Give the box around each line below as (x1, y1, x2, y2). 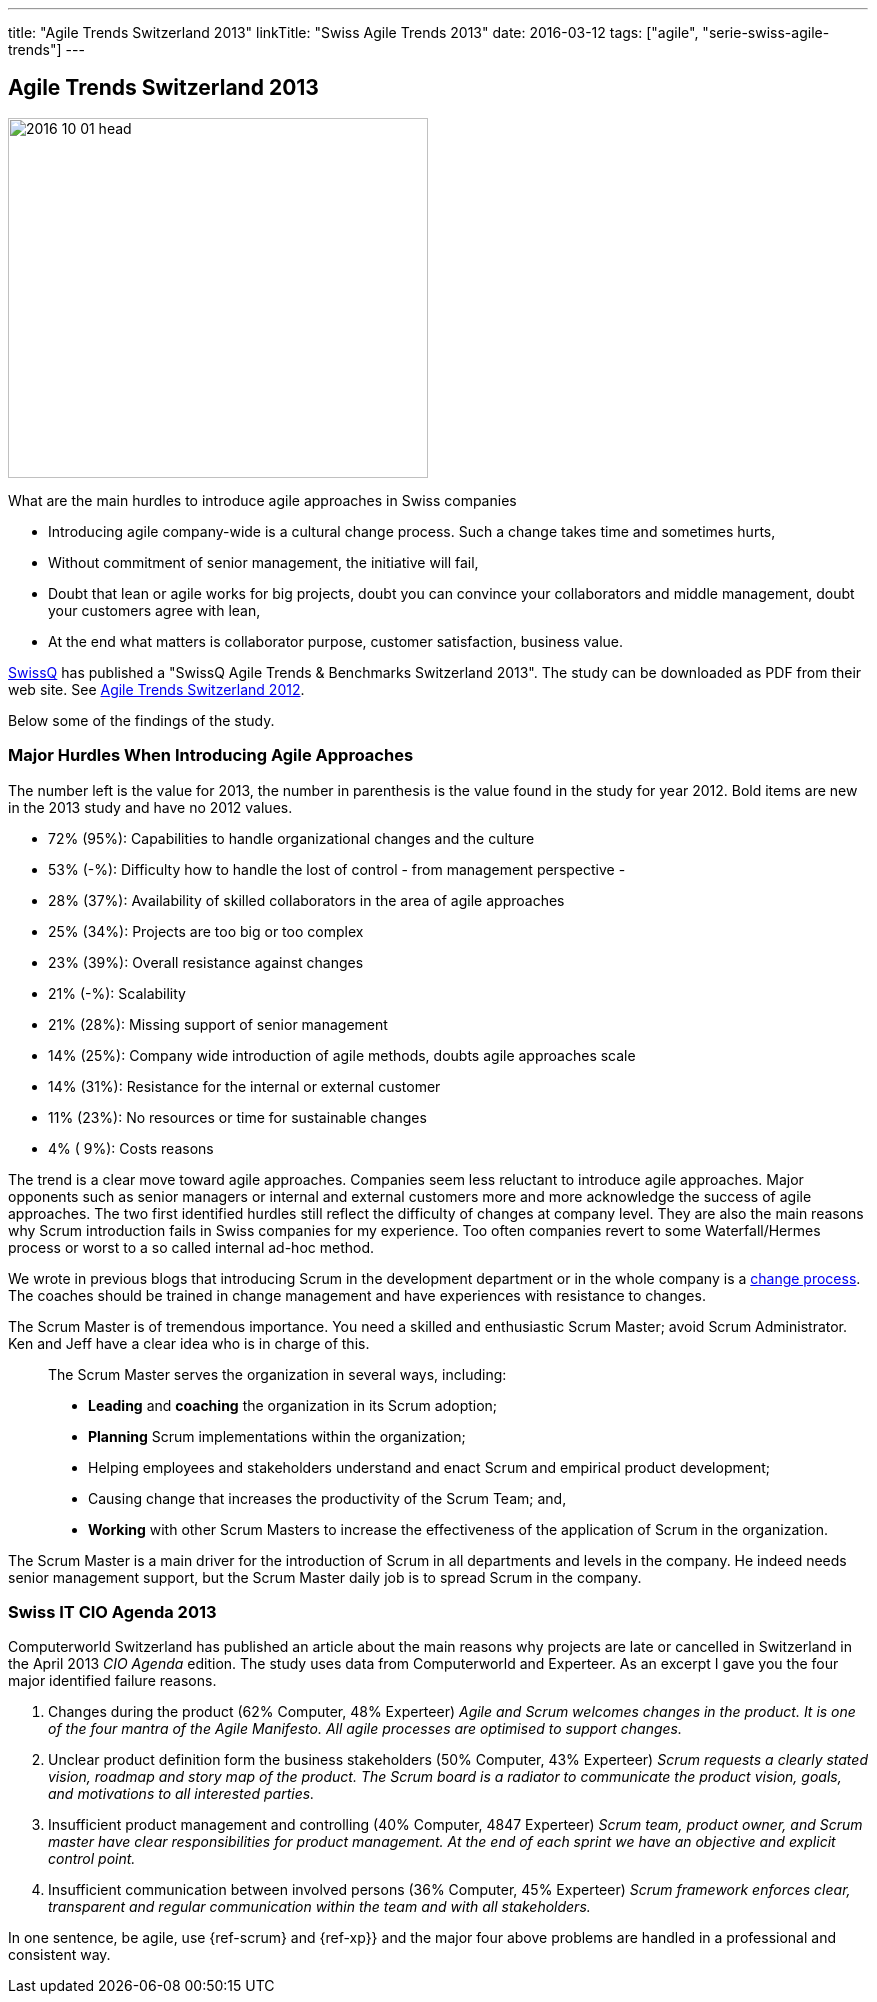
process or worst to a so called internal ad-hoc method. (8, 1238, 374, 1256)
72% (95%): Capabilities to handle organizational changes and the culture (48, 829, 535, 847)
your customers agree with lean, (48, 601, 261, 619)
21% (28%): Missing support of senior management (48, 1015, 388, 1033)
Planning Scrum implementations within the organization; (88, 1427, 466, 1445)
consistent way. (8, 1946, 111, 1964)
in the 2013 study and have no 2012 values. (8, 798, 293, 816)
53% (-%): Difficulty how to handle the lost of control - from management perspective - (48, 860, 626, 878)
